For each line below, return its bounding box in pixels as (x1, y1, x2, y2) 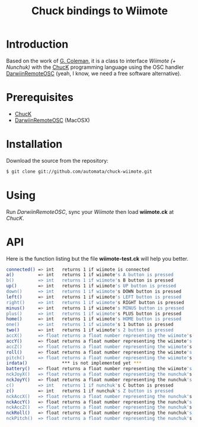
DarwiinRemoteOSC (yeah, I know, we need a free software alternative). (6, 69, 182, 77)
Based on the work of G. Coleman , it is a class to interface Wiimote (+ (6, 57, 176, 64)
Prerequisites (6, 91, 74, 105)
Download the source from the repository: (6, 157, 108, 164)
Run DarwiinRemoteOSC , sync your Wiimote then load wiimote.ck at (6, 208, 174, 215)
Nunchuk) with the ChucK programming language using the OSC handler (6, 64, 184, 71)
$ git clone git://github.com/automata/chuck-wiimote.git (6, 168, 152, 175)
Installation (6, 138, 63, 151)
